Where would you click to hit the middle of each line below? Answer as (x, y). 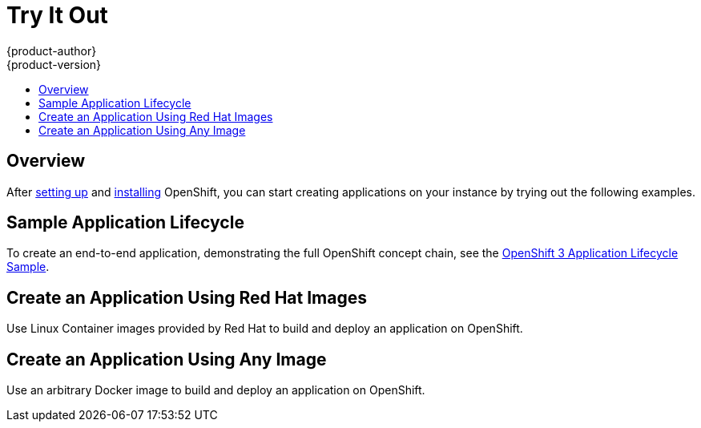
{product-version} (54, 64)
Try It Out (57, 15)
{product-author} (52, 50)
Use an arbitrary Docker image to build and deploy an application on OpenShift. (216, 390)
